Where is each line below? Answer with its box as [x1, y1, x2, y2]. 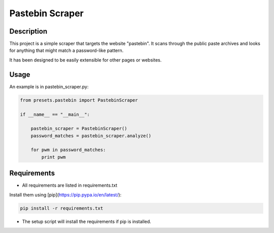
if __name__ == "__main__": [20, 111, 90, 117]
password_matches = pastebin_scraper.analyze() [30, 133, 152, 138]
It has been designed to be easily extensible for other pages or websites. [9, 56, 162, 63]
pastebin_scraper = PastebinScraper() [30, 126, 127, 132]
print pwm [41, 154, 66, 160]
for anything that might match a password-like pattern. [9, 47, 124, 53]
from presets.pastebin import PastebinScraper [20, 97, 138, 103]
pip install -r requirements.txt [20, 205, 104, 211]
